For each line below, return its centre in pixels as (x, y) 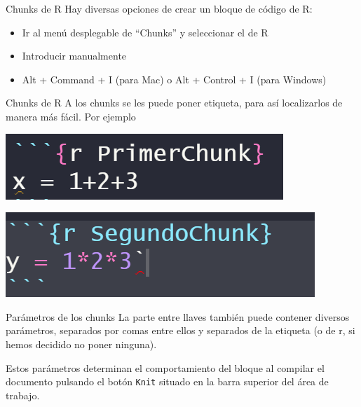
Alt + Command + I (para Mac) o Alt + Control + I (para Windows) (174, 79)
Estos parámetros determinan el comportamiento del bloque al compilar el (165, 367)
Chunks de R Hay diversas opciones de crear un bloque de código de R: (159, 8)
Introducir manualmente (74, 56)
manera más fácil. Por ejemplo (71, 116)
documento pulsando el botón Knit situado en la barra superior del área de (167, 381)
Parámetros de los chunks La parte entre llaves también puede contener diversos (178, 316)
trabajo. (23, 395)
